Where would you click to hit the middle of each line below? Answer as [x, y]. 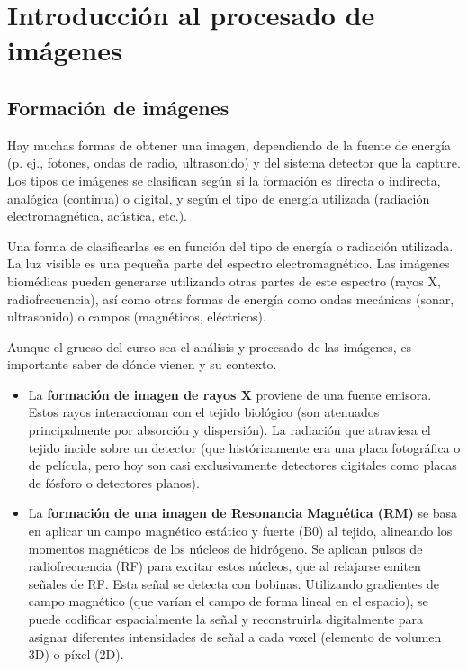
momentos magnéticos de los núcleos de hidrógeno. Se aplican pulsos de [225, 548]
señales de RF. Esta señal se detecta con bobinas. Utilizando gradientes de [233, 583]
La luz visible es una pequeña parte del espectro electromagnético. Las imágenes [229, 263]
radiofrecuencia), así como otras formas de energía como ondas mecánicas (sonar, [231, 299]
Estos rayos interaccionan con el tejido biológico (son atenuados [204, 412]
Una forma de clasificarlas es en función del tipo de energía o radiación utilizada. [230, 245]
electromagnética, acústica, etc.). [97, 216]
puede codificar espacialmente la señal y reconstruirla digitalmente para [226, 619]
